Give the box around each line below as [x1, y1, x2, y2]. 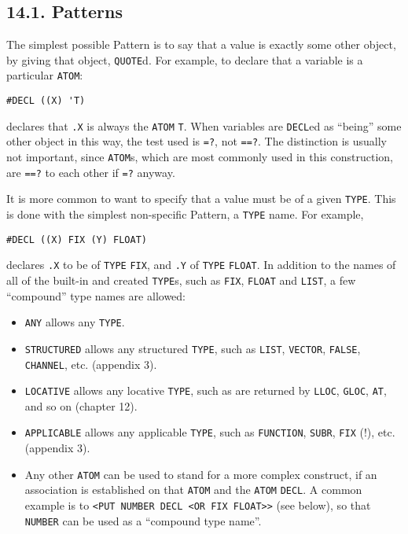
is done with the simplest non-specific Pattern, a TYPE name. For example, [6, 206, 364, 223]
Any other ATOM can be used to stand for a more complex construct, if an [24, 466, 377, 482]
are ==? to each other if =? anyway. [6, 164, 175, 180]
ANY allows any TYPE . [24, 314, 125, 330]
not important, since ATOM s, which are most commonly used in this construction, [6, 149, 393, 165]
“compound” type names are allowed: [6, 287, 186, 304]
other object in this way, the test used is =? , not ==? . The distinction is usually [6, 133, 388, 149]
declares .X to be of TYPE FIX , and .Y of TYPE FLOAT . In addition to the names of [6, 256, 396, 273]
